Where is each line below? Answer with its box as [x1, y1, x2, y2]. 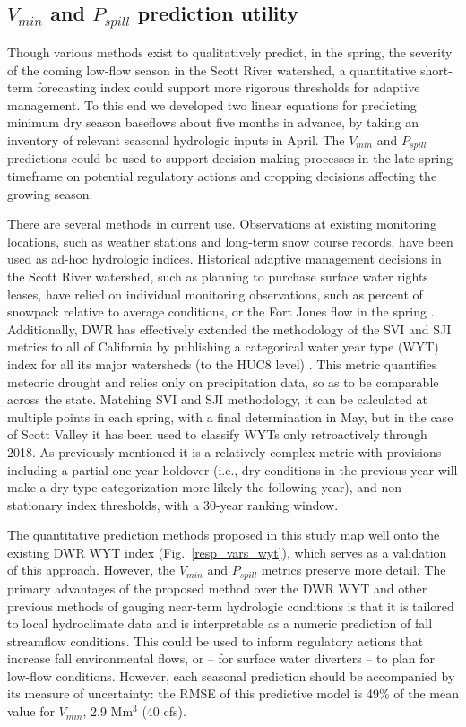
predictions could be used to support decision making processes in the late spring [7, 149, 453, 168]
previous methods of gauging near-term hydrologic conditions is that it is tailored [7, 596, 454, 615]
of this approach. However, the [7, 560, 176, 579]
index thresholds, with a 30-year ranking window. [66, 495, 339, 514]
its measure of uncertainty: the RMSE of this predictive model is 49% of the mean [7, 684, 460, 703]
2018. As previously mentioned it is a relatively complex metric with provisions [7, 442, 442, 461]
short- [419, 60, 453, 79]
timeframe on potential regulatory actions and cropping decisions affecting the [7, 167, 437, 185]
